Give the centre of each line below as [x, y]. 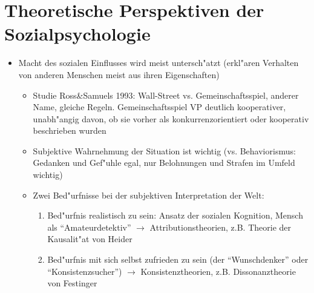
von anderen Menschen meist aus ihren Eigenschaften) [119, 74]
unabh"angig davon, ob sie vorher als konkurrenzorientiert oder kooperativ [171, 118]
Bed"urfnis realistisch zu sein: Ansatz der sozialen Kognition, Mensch [175, 215]
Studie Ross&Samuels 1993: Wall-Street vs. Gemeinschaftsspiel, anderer [166, 95]
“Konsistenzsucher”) [85, 271]
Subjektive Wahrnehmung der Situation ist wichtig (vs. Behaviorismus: [164, 150]
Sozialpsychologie [77, 34]
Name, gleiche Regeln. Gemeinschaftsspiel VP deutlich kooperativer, [159, 107]
